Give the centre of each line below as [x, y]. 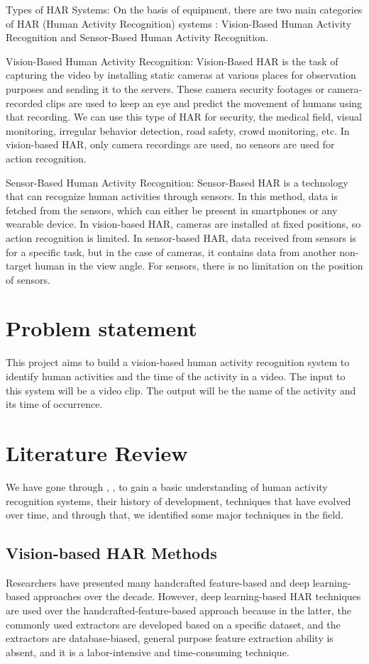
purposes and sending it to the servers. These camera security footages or [165, 88]
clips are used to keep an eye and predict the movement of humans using [204, 103]
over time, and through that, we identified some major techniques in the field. [175, 515]
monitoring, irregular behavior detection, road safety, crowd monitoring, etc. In [178, 130]
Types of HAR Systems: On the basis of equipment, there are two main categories [184, 9]
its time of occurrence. [54, 404]
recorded [24, 103]
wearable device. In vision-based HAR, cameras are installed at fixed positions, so [183, 224]
